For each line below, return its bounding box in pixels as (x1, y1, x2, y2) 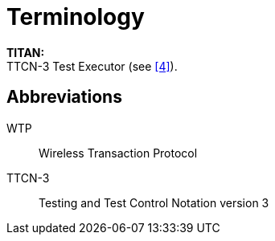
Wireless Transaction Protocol (39, 145, 198, 160)
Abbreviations (6, 87, 122, 108)
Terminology (6, 3, 145, 31)
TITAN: (6, 45, 45, 59)
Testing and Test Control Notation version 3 (39, 195, 269, 210)
